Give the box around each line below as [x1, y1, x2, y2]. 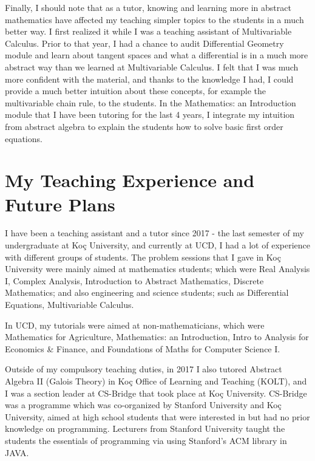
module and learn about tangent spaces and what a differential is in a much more [5, 49, 308, 61]
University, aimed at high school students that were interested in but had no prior [5, 410, 310, 423]
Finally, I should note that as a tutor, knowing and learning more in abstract [5, 1, 291, 13]
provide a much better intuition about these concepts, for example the [5, 84, 266, 97]
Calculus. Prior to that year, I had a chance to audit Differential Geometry [5, 36, 284, 49]
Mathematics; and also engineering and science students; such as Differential [5, 286, 289, 299]
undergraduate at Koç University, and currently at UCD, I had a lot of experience [5, 239, 310, 251]
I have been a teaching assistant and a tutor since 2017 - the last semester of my [5, 227, 304, 239]
